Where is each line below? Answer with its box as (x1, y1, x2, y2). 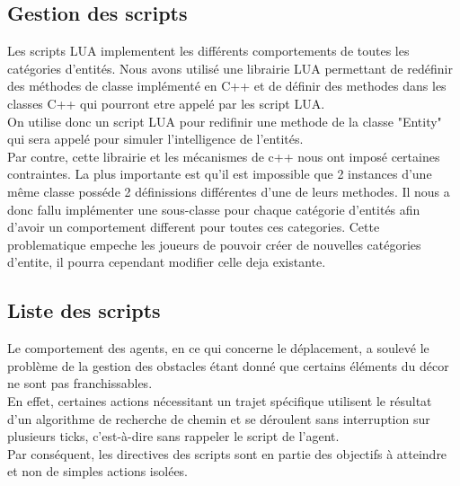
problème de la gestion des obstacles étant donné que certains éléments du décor (7, 356, 449, 375)
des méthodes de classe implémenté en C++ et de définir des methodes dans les (7, 76, 447, 95)
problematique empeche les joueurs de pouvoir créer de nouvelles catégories (7, 234, 421, 253)
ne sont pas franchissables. (7, 374, 153, 393)
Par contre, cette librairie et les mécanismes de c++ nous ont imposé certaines (7, 146, 440, 165)
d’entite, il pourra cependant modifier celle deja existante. (7, 252, 326, 271)
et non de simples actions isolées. (7, 462, 189, 481)
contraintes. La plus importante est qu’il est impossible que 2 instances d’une (7, 164, 432, 183)
